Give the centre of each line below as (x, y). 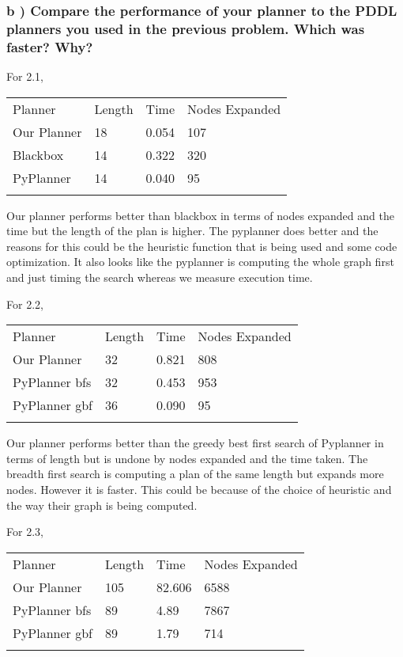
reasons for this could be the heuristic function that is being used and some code (202, 246)
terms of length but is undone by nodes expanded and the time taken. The (187, 458)
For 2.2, (25, 304)
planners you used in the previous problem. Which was (186, 28)
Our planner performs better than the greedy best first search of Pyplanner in (195, 443)
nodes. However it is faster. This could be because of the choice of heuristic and (199, 489)
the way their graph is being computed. (102, 505)
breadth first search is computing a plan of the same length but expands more (195, 474)
